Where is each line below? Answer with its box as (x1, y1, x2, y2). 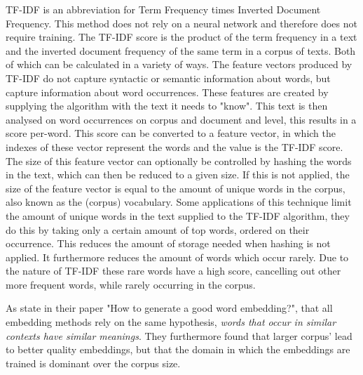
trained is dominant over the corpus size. (6, 355, 181, 370)
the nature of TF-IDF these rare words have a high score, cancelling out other (6, 263, 341, 278)
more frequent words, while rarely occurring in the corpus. (6, 277, 256, 291)
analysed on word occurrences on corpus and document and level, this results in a (6, 112, 357, 126)
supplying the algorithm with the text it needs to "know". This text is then (6, 98, 328, 113)
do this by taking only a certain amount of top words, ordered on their (6, 222, 310, 237)
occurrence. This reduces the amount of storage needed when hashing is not (6, 236, 331, 251)
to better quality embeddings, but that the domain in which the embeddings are (6, 342, 350, 357)
